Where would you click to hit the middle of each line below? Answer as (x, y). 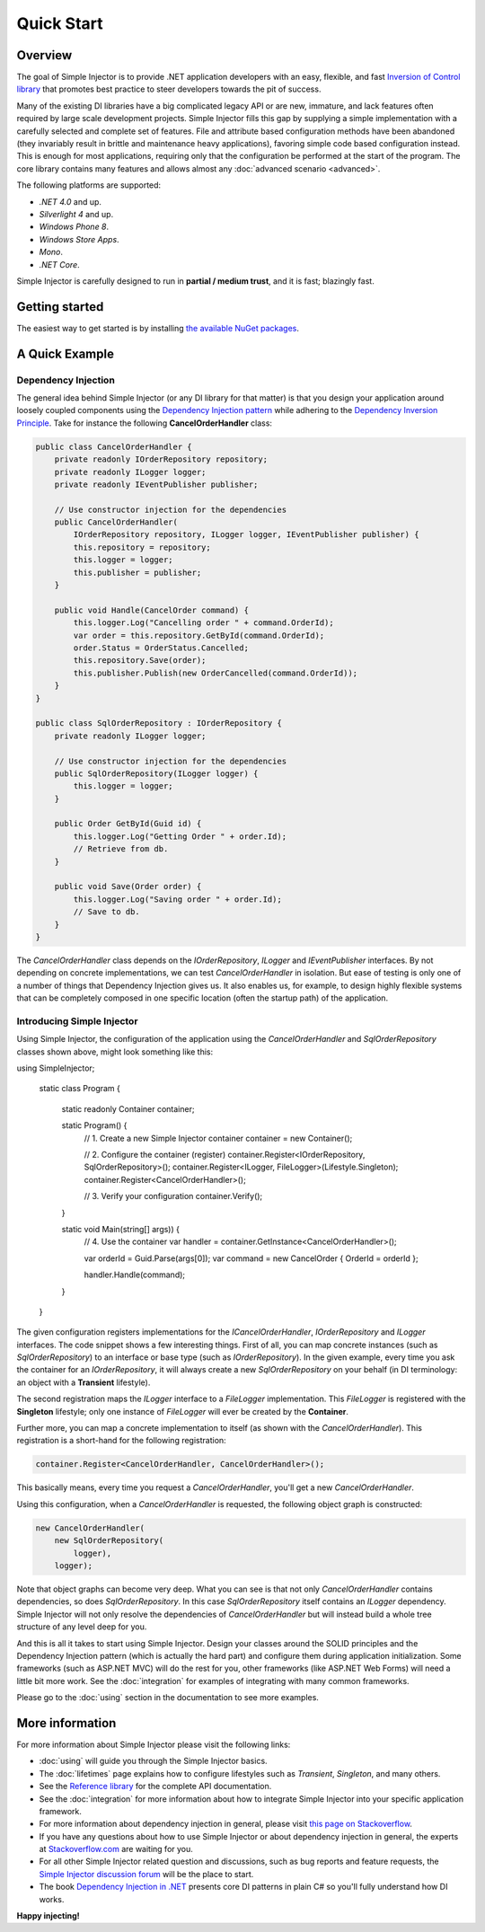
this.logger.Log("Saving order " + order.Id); (177, 899)
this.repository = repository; (142, 547)
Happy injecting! (48, 1916)
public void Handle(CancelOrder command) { (151, 610)
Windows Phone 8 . (74, 227)
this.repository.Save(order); (140, 661)
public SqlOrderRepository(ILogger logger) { (156, 773)
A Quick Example (65, 353)
